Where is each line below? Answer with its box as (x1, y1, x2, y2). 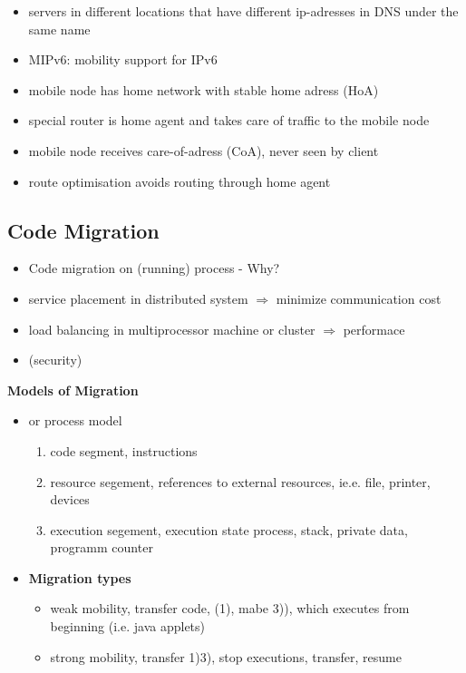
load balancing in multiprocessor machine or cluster (28, 319, 316, 338)
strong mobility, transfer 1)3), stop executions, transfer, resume (50, 647, 402, 666)
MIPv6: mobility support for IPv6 (28, 50, 218, 69)
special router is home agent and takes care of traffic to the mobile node (28, 111, 430, 130)
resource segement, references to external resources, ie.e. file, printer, (50, 472, 431, 491)
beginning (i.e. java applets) (50, 617, 206, 636)
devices (50, 490, 90, 509)
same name (28, 19, 91, 38)
